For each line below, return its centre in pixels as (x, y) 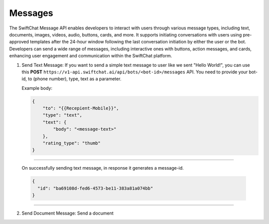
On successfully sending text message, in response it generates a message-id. (103, 168)
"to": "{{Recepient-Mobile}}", (81, 108)
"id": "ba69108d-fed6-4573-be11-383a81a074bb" (95, 188)
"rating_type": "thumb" (71, 143)
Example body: (37, 88)
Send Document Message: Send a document (68, 213)
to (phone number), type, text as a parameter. (74, 79)
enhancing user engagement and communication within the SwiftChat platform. (91, 56)
